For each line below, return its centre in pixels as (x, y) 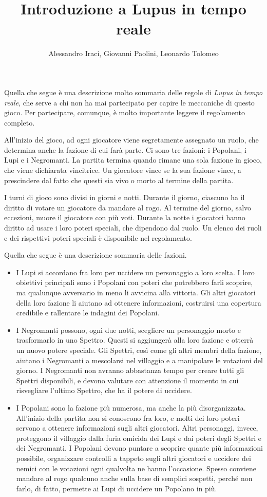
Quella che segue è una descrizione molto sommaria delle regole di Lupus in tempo (133, 92)
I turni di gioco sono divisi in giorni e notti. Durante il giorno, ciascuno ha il (125, 197)
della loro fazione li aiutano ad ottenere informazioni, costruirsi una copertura (139, 302)
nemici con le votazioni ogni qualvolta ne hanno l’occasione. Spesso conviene (136, 468)
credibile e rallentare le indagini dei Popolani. (88, 313)
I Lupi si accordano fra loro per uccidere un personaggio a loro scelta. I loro (135, 272)
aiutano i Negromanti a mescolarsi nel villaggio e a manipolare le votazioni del (139, 360)
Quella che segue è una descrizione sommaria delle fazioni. (96, 255)
